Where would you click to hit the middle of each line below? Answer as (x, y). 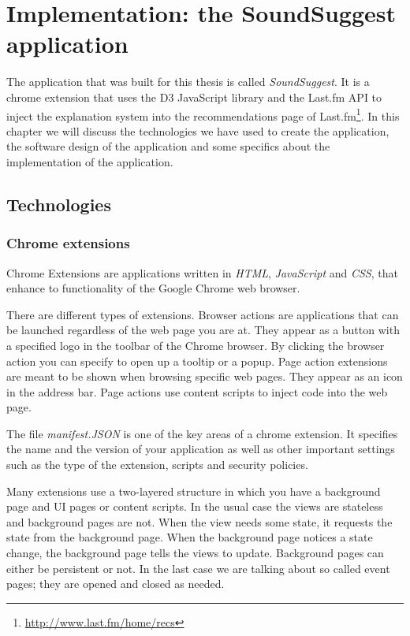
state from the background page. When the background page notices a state (190, 537)
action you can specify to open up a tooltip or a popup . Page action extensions (197, 361)
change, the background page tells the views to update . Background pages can (195, 553)
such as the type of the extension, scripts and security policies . (157, 465)
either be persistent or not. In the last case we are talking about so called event (198, 568)
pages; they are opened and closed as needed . (116, 584)
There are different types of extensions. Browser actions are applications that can (203, 314)
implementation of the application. (90, 161)
